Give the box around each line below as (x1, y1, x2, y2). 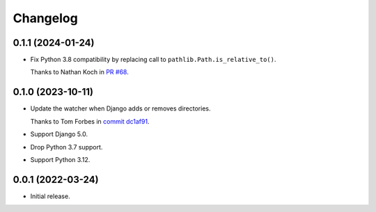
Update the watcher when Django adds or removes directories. (30, 104, 211, 113)
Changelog (13, 10, 78, 26)
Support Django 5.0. (30, 130, 88, 138)
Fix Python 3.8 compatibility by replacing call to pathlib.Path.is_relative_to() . (30, 56, 276, 64)
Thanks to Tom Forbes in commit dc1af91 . (30, 117, 150, 125)
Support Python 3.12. (30, 155, 91, 163)
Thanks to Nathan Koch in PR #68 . (30, 68, 129, 76)
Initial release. (30, 192, 70, 200)
